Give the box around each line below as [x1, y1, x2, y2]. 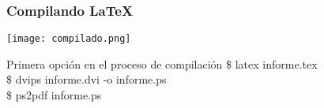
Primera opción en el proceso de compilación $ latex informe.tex [6, 55, 318, 72]
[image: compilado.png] [6, 33, 131, 45]
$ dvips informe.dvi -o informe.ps [6, 71, 167, 88]
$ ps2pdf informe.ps [6, 87, 102, 103]
